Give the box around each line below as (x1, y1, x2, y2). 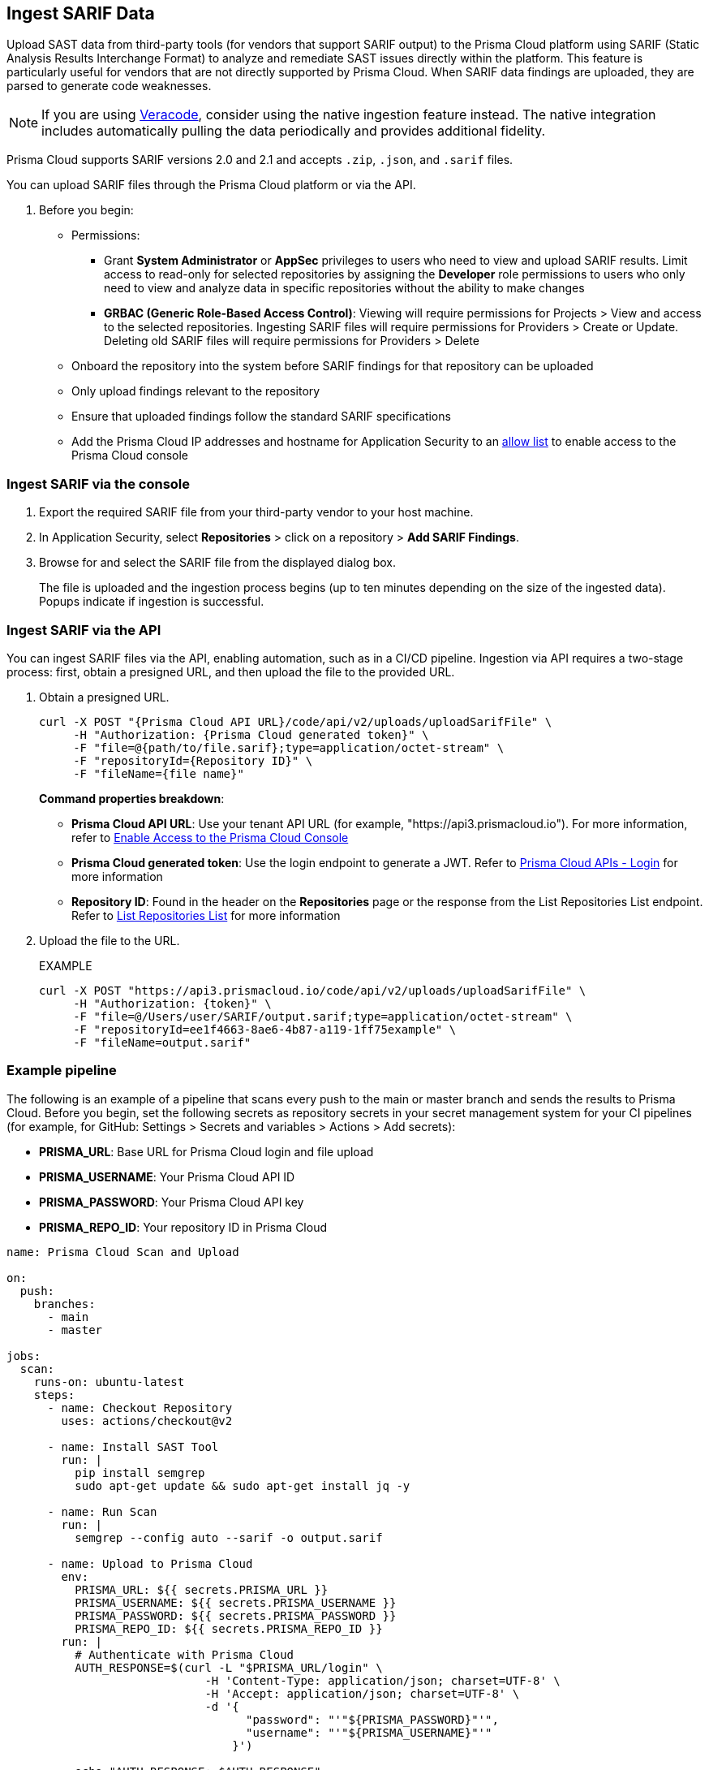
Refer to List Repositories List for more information (71, 908, 341, 922)
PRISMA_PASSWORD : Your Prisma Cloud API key (39, 1194, 304, 1209)
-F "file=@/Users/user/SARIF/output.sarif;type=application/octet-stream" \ (73, 1009, 573, 1023)
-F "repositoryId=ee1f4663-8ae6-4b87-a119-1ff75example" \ (73, 1022, 457, 1036)
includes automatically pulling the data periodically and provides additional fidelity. (41, 123, 546, 140)
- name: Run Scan (47, 1504, 157, 1518)
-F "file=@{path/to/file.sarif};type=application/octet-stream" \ (73, 740, 505, 754)
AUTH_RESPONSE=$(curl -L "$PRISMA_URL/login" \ (75, 1660, 383, 1674)
